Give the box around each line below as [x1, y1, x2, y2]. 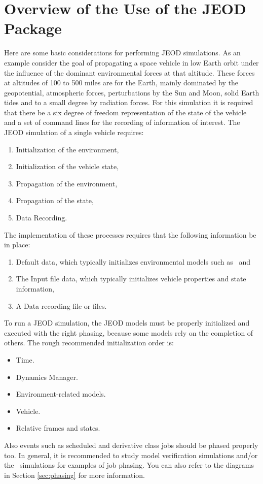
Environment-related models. [16, 389, 106, 399]
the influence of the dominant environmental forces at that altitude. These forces [4, 67, 255, 78]
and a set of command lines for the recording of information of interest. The [4, 117, 240, 127]
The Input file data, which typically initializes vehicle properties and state [16, 273, 246, 284]
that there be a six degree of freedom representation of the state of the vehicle [4, 107, 247, 117]
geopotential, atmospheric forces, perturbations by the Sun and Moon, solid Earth [4, 87, 259, 98]
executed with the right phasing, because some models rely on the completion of [4, 327, 253, 338]
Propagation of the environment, [16, 178, 118, 188]
